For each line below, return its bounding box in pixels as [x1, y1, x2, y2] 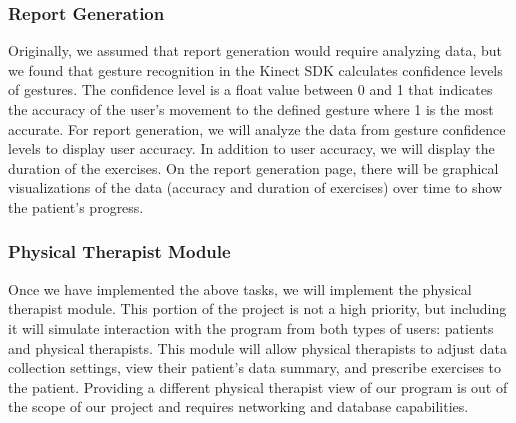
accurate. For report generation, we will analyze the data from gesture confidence [8, 118, 506, 139]
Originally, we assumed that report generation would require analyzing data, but [8, 40, 502, 61]
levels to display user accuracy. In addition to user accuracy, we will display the [8, 138, 495, 159]
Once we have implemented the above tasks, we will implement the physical [8, 278, 472, 299]
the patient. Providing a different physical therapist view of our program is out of [8, 376, 508, 397]
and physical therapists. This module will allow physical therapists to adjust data [8, 337, 507, 358]
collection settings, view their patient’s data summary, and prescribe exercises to [8, 357, 502, 378]
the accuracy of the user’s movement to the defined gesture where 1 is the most [8, 99, 494, 119]
